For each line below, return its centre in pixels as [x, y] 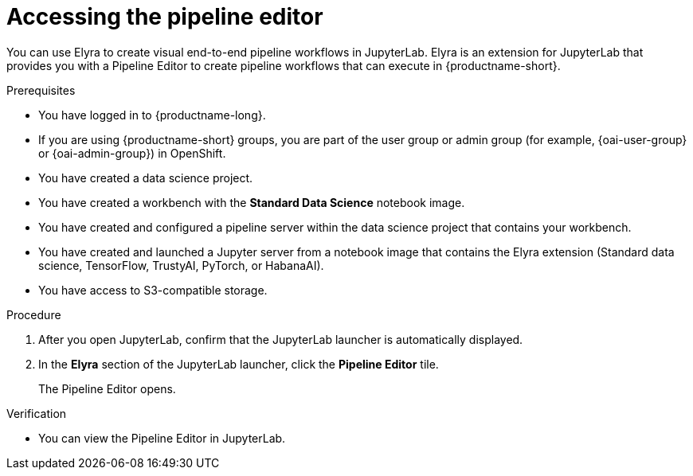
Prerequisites [41, 90]
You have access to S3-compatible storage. [153, 290]
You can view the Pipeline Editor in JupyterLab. [162, 438]
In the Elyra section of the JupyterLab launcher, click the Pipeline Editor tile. [239, 364]
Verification [37, 413]
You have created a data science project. [146, 178]
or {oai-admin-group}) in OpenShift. [132, 153]
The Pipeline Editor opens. [107, 388]
